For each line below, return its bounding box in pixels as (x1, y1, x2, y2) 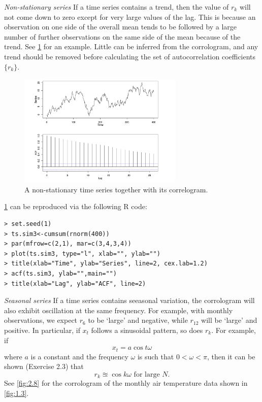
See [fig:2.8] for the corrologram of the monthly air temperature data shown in (4, 378, 248, 388)
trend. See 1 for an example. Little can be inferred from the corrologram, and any (4, 41, 258, 52)
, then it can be (207, 351, 255, 361)
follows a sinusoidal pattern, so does (91, 324, 203, 335)
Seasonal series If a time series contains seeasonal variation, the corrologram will (4, 295, 255, 306)
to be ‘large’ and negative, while (88, 315, 188, 325)
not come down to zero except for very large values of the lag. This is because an (4, 11, 256, 22)
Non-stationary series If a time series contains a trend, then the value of (4, 2, 229, 12)
